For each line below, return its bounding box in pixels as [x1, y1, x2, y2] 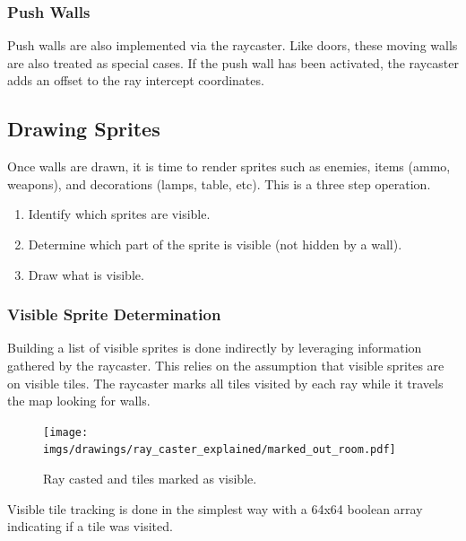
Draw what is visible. [28, 265, 144, 284]
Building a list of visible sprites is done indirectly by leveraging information [7, 338, 422, 357]
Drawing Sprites [7, 115, 160, 143]
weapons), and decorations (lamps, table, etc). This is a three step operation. [7, 174, 431, 193]
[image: [43, 425, 89, 439]
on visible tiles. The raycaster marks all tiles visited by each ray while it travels [7, 373, 444, 392]
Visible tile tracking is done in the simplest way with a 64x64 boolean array [7, 499, 423, 518]
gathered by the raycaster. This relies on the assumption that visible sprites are [7, 355, 444, 374]
